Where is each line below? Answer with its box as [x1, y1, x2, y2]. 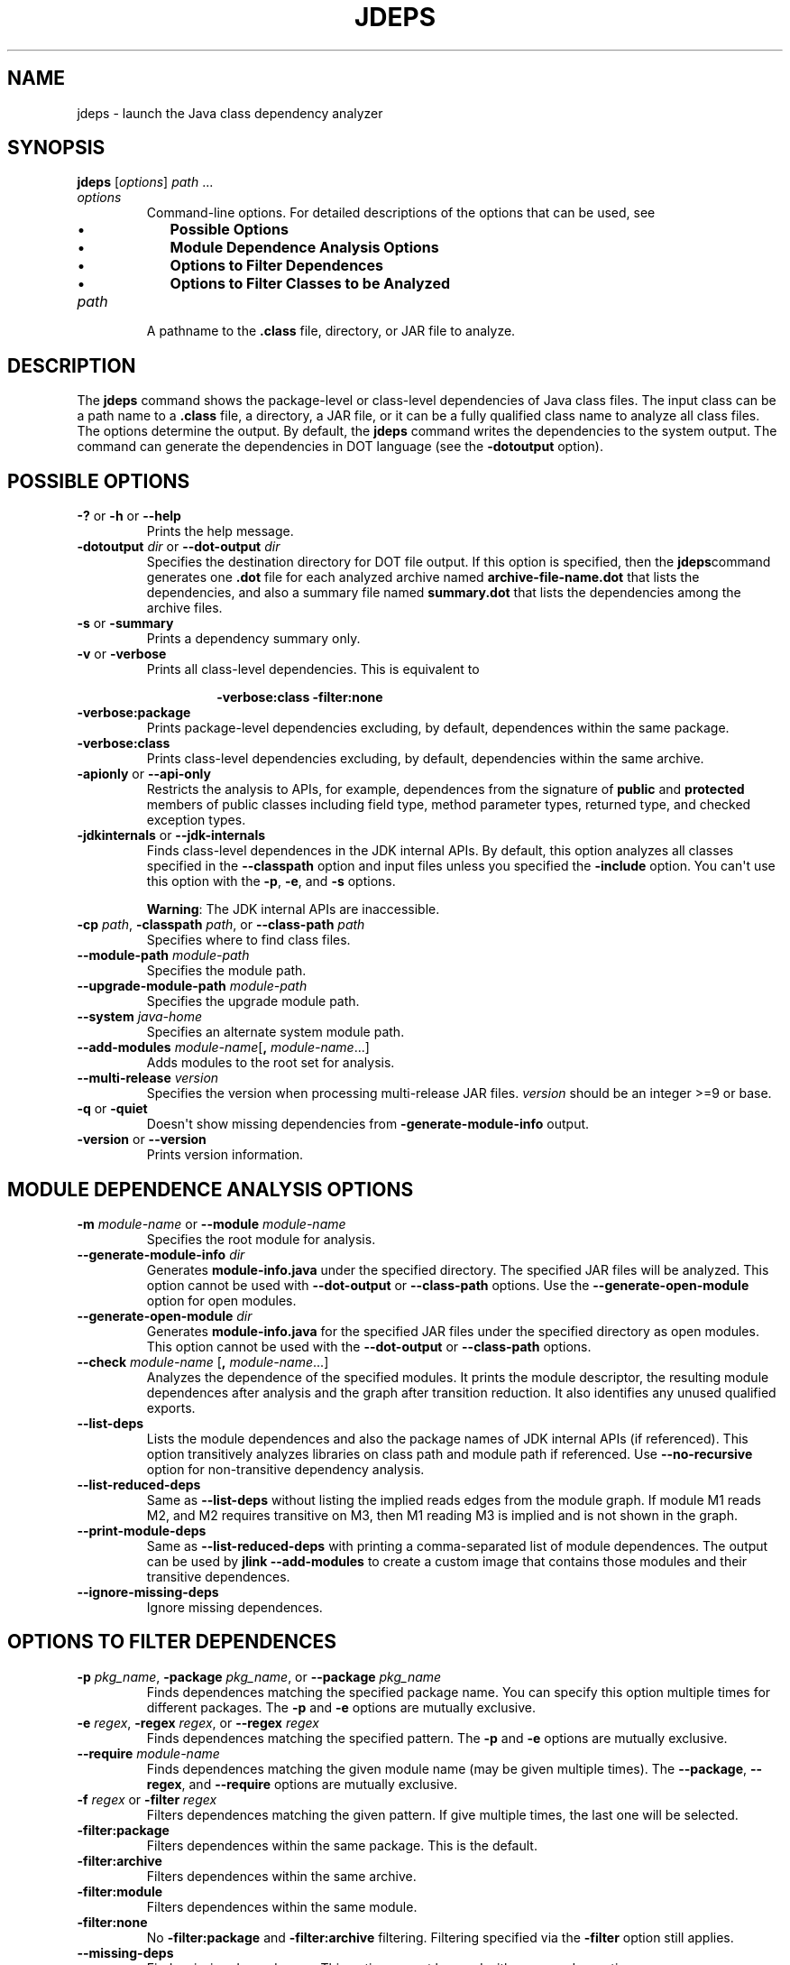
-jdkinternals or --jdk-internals [77, 827, 266, 844]
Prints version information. [146, 1147, 304, 1163]
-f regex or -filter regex [77, 1791, 217, 1807]
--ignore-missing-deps [77, 1583, 219, 1600]
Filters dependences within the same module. [146, 1898, 418, 1914]
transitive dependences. [146, 1568, 290, 1584]
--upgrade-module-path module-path [77, 978, 308, 994]
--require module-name [77, 1745, 220, 1761]
